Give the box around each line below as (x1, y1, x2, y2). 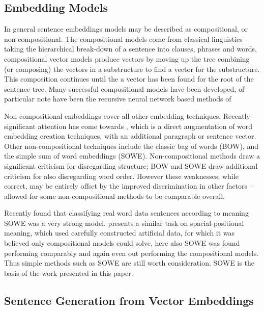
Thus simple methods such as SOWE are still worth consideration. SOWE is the (4, 257, 254, 268)
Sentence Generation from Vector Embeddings (4, 292, 254, 308)
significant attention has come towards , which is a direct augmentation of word (4, 120, 253, 131)
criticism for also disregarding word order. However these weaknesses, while (4, 170, 239, 181)
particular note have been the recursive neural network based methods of (4, 93, 231, 104)
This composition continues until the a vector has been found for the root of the (4, 73, 254, 84)
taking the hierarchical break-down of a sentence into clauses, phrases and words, (4, 43, 257, 54)
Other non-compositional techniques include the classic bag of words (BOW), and (4, 140, 258, 151)
